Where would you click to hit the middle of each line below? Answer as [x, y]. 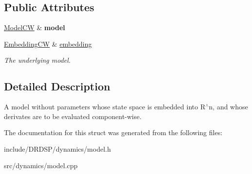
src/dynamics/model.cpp [41, 165]
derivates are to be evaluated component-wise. [73, 116]
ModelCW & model [35, 27]
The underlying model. [37, 60]
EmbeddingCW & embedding [48, 43]
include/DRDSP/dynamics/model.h [58, 148]
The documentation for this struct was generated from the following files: [113, 132]
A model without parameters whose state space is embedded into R [105, 107]
